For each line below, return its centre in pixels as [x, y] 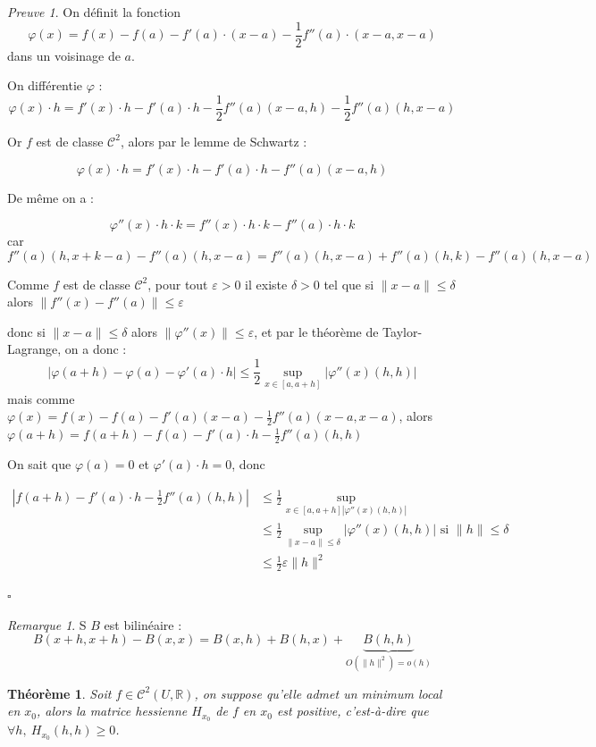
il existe [266, 284]
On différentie [45, 85]
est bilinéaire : [143, 624]
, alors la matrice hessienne [112, 711]
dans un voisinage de [64, 55]
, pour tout [178, 284]
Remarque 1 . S [47, 624]
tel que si [349, 284]
